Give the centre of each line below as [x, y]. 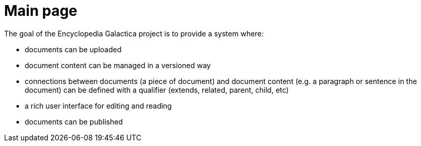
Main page [41, 11]
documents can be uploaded [73, 49]
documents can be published [74, 121]
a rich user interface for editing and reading [98, 106]
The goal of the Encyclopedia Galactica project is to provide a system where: [134, 33]
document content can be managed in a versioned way [118, 65]
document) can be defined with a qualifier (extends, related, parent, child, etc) [157, 90]
